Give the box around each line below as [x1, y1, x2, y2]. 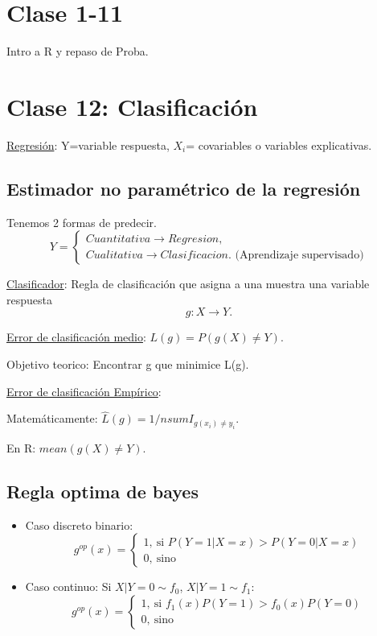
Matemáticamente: [6, 410, 98, 427]
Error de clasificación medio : [6, 328, 146, 345]
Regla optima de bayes [6, 478, 199, 503]
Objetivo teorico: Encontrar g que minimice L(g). [6, 356, 249, 373]
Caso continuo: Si [25, 578, 112, 595]
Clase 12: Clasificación [6, 89, 258, 122]
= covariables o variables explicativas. [186, 136, 372, 153]
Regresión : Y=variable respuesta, [6, 136, 170, 153]
